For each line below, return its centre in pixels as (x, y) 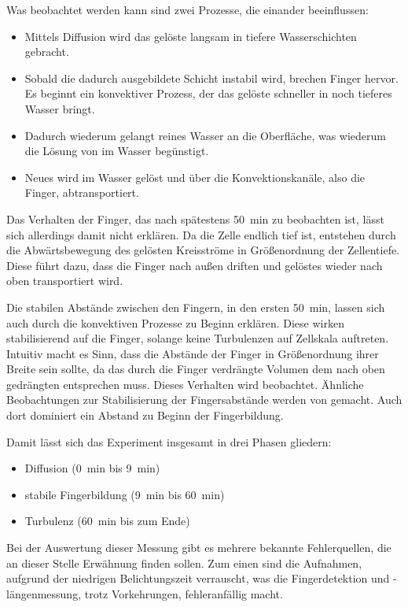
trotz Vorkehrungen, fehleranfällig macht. (184, 593)
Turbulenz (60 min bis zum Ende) (107, 521)
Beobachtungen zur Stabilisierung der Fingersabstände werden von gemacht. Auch (204, 400)
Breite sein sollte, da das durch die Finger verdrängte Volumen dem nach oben (196, 369)
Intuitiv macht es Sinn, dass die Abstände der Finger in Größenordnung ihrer (193, 353)
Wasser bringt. (60, 108)
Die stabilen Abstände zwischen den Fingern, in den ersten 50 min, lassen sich (196, 307)
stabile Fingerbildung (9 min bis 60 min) (125, 494)
